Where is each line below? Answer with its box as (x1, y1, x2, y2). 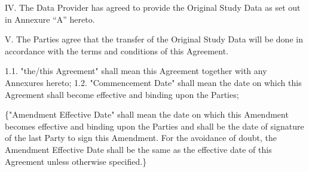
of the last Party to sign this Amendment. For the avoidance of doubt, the (5, 131, 277, 144)
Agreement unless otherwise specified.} (5, 155, 147, 167)
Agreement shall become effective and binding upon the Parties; (5, 88, 239, 100)
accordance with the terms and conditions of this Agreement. (5, 44, 229, 57)
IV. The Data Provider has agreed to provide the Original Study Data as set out (5, 1, 301, 13)
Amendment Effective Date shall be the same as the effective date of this (5, 143, 272, 155)
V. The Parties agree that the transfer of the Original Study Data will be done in (5, 33, 303, 45)
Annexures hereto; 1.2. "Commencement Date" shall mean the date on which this (5, 76, 302, 88)
